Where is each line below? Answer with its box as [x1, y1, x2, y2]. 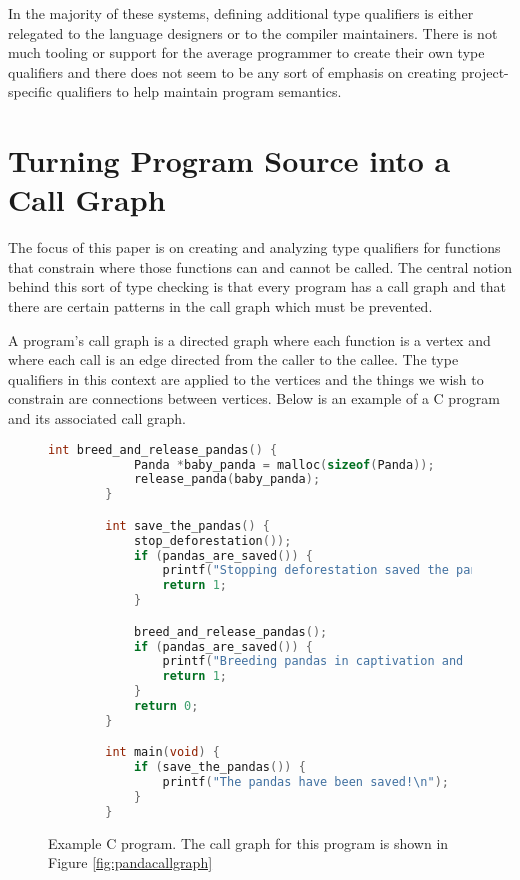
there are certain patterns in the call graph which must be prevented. [8, 296, 433, 317]
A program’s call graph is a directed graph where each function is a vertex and [8, 329, 491, 350]
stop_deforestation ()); [133, 533, 292, 548]
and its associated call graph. [8, 408, 186, 429]
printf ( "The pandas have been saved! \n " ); [162, 775, 449, 790]
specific [8, 81, 53, 102]
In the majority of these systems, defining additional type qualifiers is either [8, 3, 474, 23]
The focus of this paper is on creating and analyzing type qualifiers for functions [8, 237, 501, 258]
